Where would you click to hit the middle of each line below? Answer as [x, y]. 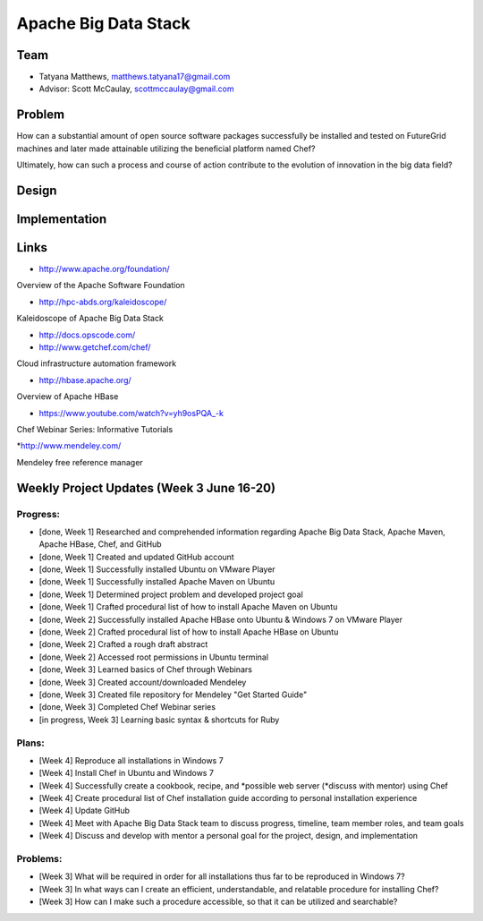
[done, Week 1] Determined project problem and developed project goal [171, 594]
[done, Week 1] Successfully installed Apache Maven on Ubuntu [157, 582]
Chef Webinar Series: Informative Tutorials [95, 429]
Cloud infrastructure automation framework [97, 363]
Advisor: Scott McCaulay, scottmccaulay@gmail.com [136, 89]
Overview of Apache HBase [68, 397]
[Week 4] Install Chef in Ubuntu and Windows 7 [127, 773]
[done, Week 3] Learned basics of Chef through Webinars [145, 669]
